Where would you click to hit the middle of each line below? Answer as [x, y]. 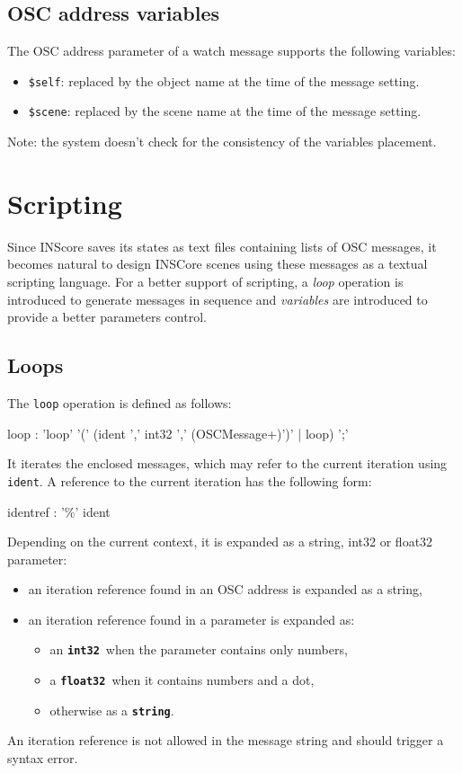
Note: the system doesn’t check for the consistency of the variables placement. [222, 142]
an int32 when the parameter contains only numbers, [199, 649]
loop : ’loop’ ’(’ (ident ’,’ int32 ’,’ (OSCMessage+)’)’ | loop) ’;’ [178, 433]
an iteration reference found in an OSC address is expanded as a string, [225, 589]
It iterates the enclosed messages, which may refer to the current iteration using [227, 463]
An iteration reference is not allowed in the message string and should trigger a [226, 740]
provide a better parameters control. [107, 317]
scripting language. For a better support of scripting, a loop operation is [205, 282]
